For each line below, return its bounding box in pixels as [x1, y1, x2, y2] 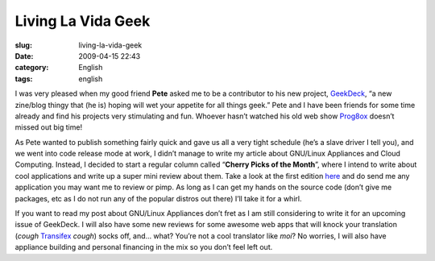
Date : [14, 51, 34, 60]
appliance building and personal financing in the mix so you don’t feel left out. [14, 242, 273, 252]
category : [14, 63, 49, 72]
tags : [14, 73, 33, 84]
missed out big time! [14, 122, 83, 132]
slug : [14, 40, 32, 50]
